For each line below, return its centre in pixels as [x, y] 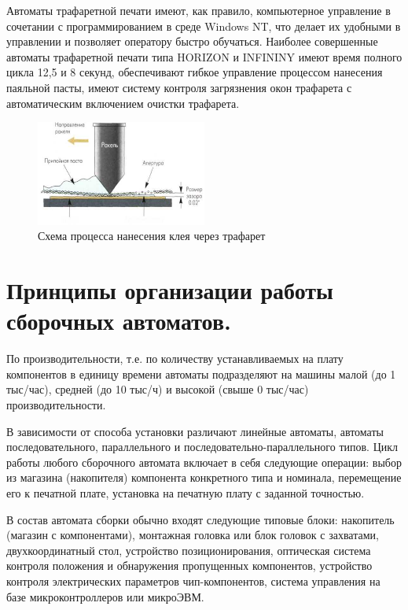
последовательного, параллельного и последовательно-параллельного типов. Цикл [202, 447]
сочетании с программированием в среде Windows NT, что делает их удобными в [204, 26]
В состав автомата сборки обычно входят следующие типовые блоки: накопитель [200, 519]
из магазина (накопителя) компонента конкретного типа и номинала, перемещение [204, 477]
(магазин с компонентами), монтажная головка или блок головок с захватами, [193, 535]
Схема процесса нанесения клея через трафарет [152, 236]
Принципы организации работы [170, 290]
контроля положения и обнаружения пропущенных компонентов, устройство [189, 566]
